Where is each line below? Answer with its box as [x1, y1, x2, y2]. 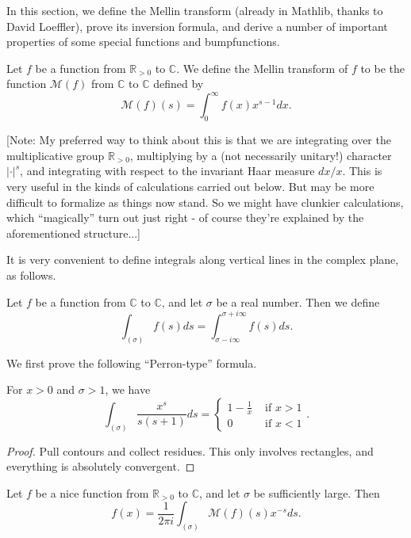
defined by [153, 75, 204, 92]
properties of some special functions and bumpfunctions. [6, 33, 280, 50]
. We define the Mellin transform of [176, 59, 348, 76]
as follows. [6, 267, 56, 284]
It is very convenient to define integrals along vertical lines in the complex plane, [6, 251, 399, 268]
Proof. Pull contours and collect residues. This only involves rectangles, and [6, 442, 374, 459]
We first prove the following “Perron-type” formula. [6, 354, 257, 371]
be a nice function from [35, 484, 149, 501]
